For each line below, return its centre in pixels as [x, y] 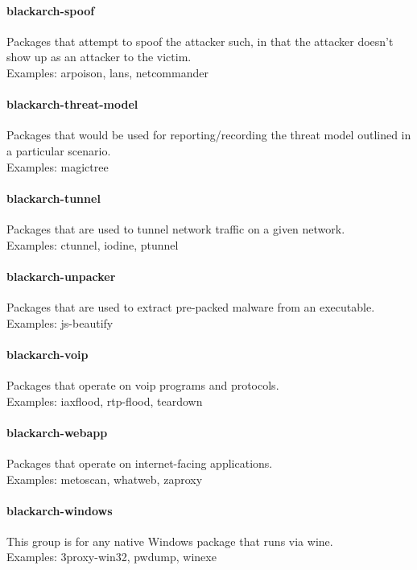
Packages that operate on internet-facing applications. [140, 463]
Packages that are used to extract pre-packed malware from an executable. [191, 306]
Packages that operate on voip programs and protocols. [143, 384]
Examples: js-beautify [60, 322]
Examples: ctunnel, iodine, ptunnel [93, 244]
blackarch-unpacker [61, 276]
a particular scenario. [59, 150]
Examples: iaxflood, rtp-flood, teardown [105, 401]
